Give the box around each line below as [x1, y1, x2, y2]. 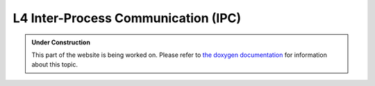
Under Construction [31, 38, 90, 46]
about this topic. [31, 60, 78, 69]
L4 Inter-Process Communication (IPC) [12, 10, 242, 26]
